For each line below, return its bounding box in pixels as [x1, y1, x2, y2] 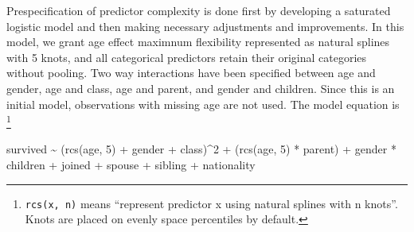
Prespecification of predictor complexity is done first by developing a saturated [6, 2, 391, 18]
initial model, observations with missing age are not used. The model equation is [6, 95, 400, 112]
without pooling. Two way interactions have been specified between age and [6, 64, 376, 81]
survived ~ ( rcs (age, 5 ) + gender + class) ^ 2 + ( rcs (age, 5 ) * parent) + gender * [6, 141, 396, 157]
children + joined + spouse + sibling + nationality [6, 157, 256, 172]
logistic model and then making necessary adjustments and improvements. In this [6, 17, 404, 34]
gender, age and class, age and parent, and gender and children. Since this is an [6, 79, 395, 96]
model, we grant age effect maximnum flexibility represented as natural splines [6, 33, 390, 50]
